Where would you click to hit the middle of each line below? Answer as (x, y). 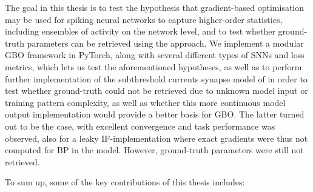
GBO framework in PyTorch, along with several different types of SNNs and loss (155, 55)
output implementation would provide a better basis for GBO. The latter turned (155, 114)
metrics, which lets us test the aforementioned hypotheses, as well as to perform (153, 66)
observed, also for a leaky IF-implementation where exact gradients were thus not (156, 138)
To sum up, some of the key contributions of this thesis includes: (125, 182)
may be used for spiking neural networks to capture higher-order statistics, (144, 19)
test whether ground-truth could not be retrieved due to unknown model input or (156, 91)
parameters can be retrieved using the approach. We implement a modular (165, 43)
